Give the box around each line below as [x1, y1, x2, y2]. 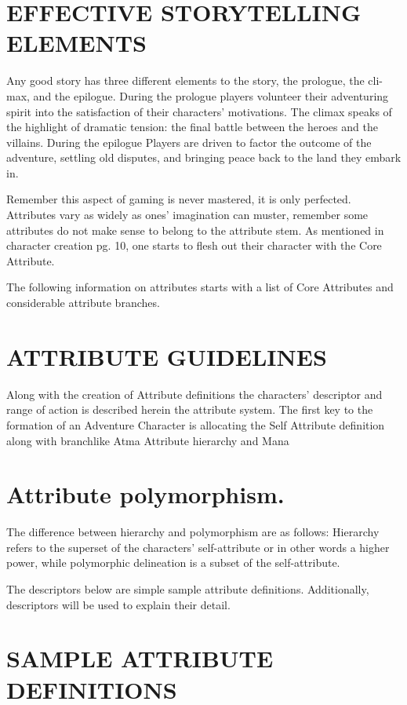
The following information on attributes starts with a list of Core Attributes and [6, 279, 394, 295]
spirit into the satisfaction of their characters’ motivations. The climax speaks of [6, 103, 392, 119]
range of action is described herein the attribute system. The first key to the [6, 401, 373, 418]
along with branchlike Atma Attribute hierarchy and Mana [6, 432, 289, 448]
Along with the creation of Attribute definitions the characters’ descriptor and [6, 385, 383, 402]
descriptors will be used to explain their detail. [6, 596, 231, 612]
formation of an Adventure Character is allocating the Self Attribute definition [6, 416, 385, 433]
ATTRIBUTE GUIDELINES [6, 340, 327, 372]
